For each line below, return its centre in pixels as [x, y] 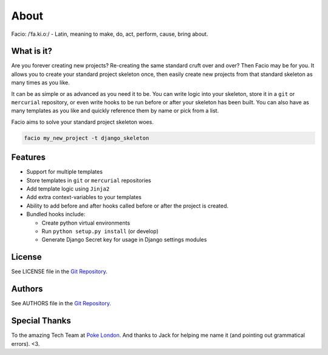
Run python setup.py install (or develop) [100, 231]
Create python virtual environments [86, 223]
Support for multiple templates [65, 172]
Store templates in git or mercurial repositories [89, 180]
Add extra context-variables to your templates [84, 197]
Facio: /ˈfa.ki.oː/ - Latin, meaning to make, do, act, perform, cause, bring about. [110, 34]
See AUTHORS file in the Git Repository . [61, 303]
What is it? [32, 51]
